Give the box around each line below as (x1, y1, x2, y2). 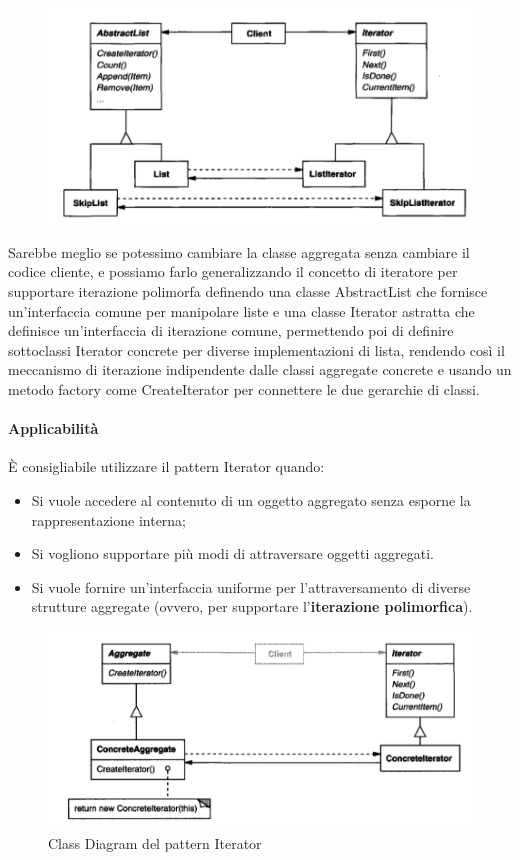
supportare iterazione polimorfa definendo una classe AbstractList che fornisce (8, 281, 488, 302)
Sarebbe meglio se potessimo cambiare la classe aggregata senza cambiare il (8, 241, 470, 262)
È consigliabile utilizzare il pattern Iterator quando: (8, 456, 325, 477)
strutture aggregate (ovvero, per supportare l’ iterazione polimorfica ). (31, 596, 473, 617)
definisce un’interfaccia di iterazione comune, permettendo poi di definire (8, 320, 454, 341)
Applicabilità (8, 418, 99, 439)
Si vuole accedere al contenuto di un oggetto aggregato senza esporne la (31, 489, 471, 510)
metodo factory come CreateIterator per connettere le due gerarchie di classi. (8, 378, 480, 399)
